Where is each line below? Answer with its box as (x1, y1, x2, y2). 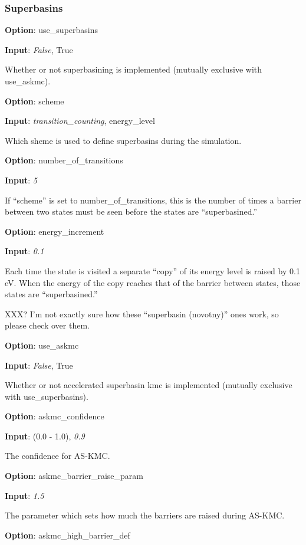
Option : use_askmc (5, 339, 79, 351)
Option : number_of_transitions (5, 154, 123, 166)
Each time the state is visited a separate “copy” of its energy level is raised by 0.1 (5, 264, 300, 277)
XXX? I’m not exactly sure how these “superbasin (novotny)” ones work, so (5, 307, 279, 320)
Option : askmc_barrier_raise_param (5, 470, 144, 482)
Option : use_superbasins (5, 24, 98, 36)
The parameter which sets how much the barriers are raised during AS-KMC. (5, 509, 285, 521)
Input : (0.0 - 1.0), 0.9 (5, 429, 85, 442)
